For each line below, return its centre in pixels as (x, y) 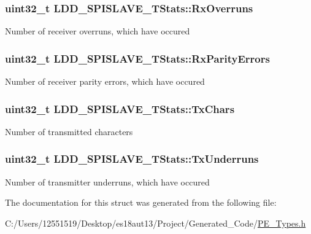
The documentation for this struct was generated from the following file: (141, 202)
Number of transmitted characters (69, 131)
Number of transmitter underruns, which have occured (107, 181)
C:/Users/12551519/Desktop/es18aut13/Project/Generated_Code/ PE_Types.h (155, 223)
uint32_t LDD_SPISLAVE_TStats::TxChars (120, 108)
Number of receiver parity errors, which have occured (105, 81)
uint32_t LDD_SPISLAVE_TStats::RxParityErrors (137, 58)
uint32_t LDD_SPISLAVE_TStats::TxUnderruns (132, 159)
